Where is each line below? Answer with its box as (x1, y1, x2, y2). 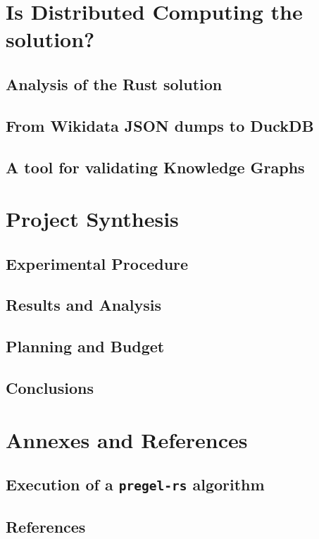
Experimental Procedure (6, 252, 189, 274)
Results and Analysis (6, 294, 162, 316)
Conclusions (6, 377, 94, 399)
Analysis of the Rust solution (6, 73, 223, 94)
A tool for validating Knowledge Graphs (6, 156, 305, 178)
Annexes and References (6, 425, 248, 454)
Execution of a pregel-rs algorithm (6, 473, 265, 495)
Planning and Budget (6, 335, 165, 357)
